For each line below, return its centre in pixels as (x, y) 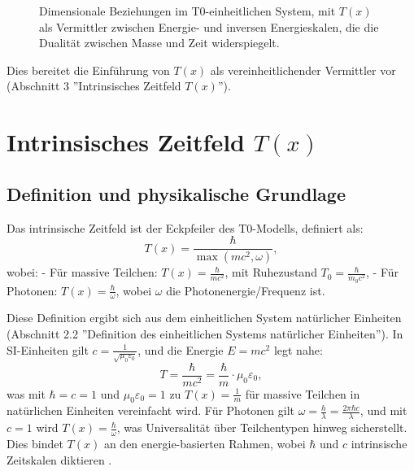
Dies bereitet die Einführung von (88, 70)
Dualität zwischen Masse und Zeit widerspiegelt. (159, 43)
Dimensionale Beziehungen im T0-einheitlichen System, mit (187, 11)
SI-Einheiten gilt (48, 349)
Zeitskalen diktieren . (59, 459)
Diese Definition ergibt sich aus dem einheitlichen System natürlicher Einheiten (204, 318)
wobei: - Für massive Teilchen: (82, 272)
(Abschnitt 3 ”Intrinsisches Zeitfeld (94, 86)
